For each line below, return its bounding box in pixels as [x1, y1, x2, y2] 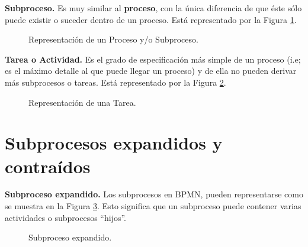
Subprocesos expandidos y [5, 131, 223, 155]
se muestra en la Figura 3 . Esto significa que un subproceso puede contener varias [5, 200, 301, 212]
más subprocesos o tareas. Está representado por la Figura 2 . [5, 76, 226, 88]
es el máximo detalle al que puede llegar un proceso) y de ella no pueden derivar [5, 64, 297, 77]
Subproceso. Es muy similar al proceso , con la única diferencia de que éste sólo [5, 2, 302, 14]
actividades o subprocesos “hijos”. [5, 211, 126, 223]
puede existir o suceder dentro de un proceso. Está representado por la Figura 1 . [5, 13, 297, 25]
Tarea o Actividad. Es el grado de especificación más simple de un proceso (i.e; [5, 53, 301, 65]
